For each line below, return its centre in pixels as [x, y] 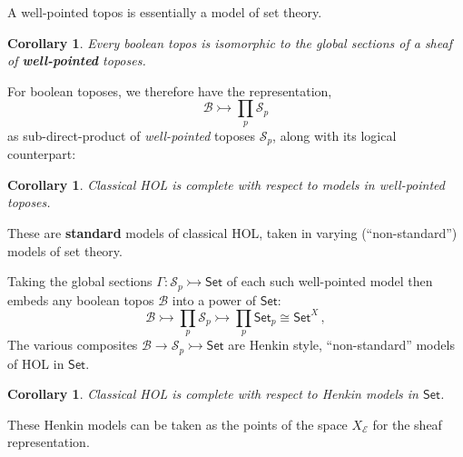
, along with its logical [335, 135]
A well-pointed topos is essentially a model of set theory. [165, 12]
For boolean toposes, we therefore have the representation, [170, 90]
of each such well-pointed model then [330, 281]
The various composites [73, 345]
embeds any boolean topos [81, 299]
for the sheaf [407, 424]
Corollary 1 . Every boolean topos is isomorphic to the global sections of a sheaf [230, 42]
